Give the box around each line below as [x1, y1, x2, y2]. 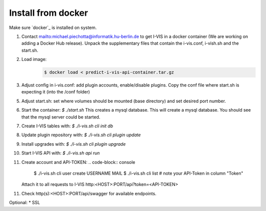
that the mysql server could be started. [21, 114, 100, 120]
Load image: [21, 57, 47, 62]
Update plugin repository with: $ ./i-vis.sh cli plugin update [21, 132, 141, 138]
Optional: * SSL [9, 200, 40, 206]
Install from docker [9, 7, 88, 18]
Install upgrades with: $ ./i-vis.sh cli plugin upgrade [21, 141, 126, 147]
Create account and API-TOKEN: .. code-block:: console [21, 159, 135, 165]
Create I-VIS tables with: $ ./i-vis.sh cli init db [21, 123, 113, 129]
